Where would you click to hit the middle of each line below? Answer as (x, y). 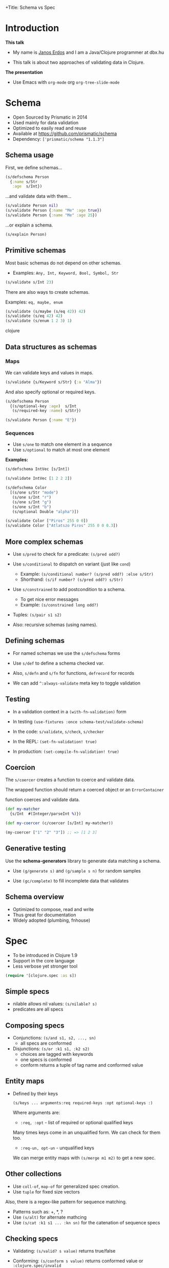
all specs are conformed (46, 1043)
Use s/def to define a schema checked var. (58, 663)
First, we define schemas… (34, 167)
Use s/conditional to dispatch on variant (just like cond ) (71, 564)
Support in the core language (44, 960)
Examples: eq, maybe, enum (34, 302)
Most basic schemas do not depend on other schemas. (64, 263)
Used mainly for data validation (46, 122)
